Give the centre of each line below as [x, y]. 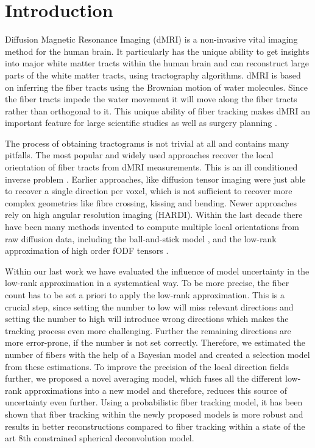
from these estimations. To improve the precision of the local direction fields [147, 366]
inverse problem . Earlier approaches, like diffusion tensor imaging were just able [155, 179]
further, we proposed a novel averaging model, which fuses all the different [144, 378]
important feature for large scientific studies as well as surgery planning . [141, 123]
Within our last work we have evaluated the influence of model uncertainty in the [157, 271]
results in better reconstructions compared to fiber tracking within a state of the [155, 426]
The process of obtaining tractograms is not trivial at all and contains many [147, 143]
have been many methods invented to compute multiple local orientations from [152, 227]
